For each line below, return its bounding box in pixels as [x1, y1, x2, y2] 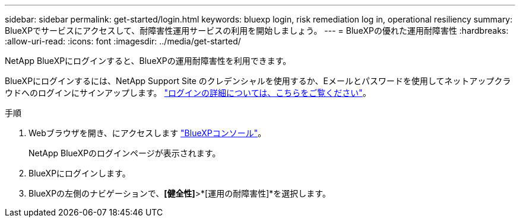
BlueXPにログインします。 [28, 168, 131, 178]
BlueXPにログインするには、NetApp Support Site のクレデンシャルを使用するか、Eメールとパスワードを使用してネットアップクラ [5, 76, 511, 86]
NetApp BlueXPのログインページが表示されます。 [28, 148, 221, 158]
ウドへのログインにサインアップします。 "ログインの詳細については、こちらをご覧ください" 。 [5, 88, 371, 98]
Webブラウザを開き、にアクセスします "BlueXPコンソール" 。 [28, 128, 267, 138]
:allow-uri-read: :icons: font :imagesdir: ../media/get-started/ [5, 36, 241, 46]
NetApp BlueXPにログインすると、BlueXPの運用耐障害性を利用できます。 [5, 56, 291, 66]
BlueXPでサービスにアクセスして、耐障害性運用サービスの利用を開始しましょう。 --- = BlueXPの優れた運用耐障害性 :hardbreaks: [5, 25, 509, 36]
